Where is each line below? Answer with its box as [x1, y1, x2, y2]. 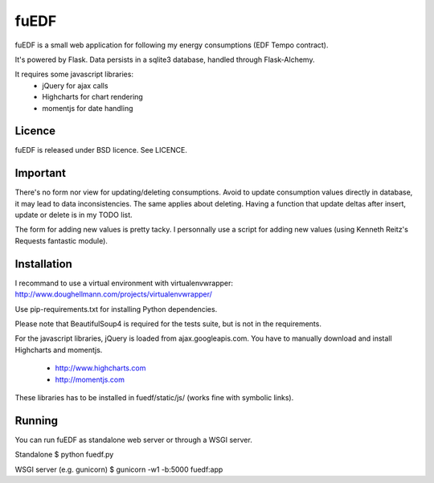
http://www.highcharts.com [55, 363, 146, 373]
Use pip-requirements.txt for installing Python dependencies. [14, 304, 218, 313]
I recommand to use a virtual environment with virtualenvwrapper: [14, 278, 233, 288]
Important [14, 166, 66, 180]
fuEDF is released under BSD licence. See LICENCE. [14, 145, 188, 155]
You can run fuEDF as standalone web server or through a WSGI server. [14, 435, 252, 444]
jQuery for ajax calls [42, 80, 108, 90]
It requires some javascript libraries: [14, 69, 134, 80]
